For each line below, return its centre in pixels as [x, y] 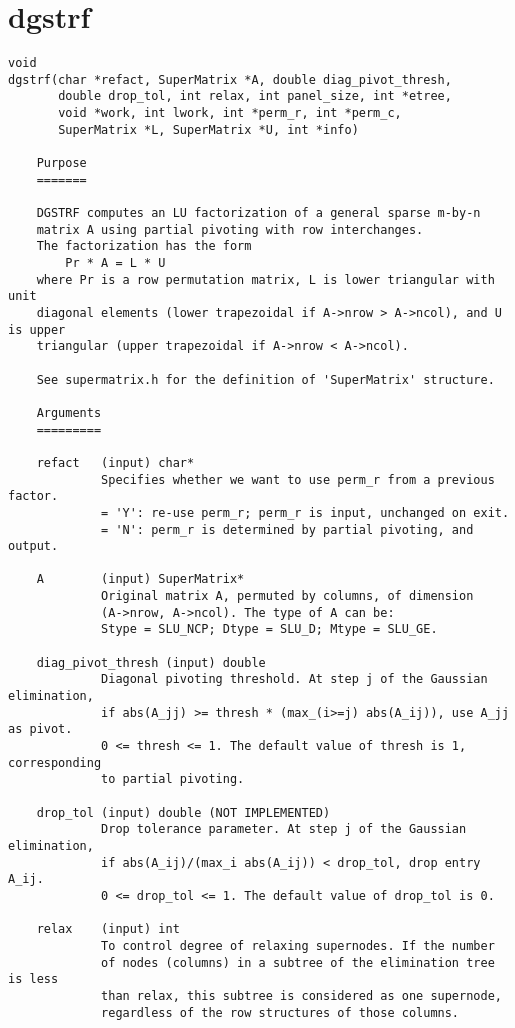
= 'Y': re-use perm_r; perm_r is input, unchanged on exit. [305, 512]
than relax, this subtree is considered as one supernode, [301, 995]
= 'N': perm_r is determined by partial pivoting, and [287, 529]
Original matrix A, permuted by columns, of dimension [287, 596]
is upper [37, 329]
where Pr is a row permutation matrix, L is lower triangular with [265, 279]
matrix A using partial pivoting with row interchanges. [230, 229]
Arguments [69, 412]
